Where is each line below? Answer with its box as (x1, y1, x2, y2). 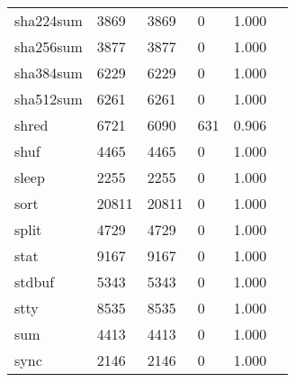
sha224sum (14, 10, 83, 31)
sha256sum (14, 36, 83, 57)
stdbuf (14, 271, 55, 292)
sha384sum (14, 62, 83, 83)
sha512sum (14, 88, 83, 109)
